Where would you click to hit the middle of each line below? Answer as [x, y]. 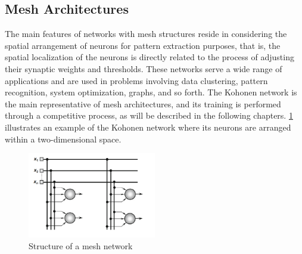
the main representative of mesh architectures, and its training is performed [143, 103]
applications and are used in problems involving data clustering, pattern [136, 80]
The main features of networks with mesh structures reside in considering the [146, 34]
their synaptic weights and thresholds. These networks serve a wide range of [144, 68]
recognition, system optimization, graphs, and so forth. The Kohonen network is [151, 92]
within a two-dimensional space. [63, 139]
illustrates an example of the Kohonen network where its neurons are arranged [148, 127]
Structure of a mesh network [81, 245]
